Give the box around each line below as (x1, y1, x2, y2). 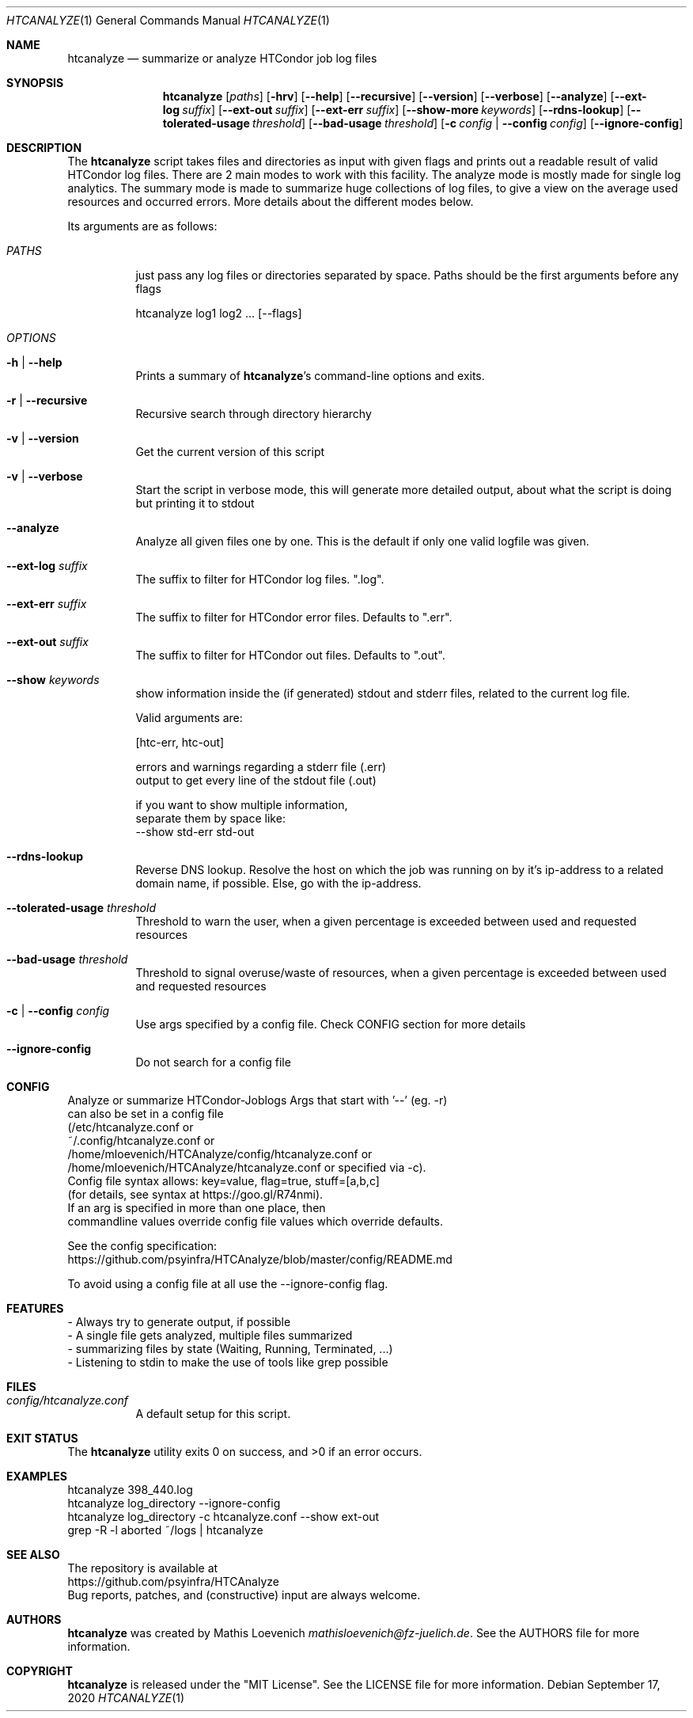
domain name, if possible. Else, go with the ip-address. (135, 876, 422, 890)
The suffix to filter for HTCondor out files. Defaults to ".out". (135, 648, 445, 662)
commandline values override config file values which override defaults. (67, 1214, 443, 1228)
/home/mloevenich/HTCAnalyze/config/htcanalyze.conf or (67, 1147, 373, 1161)
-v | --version (6, 431, 79, 445)
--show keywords (6, 673, 100, 686)
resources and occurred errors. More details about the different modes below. (67, 195, 474, 208)
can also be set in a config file (67, 1107, 224, 1120)
